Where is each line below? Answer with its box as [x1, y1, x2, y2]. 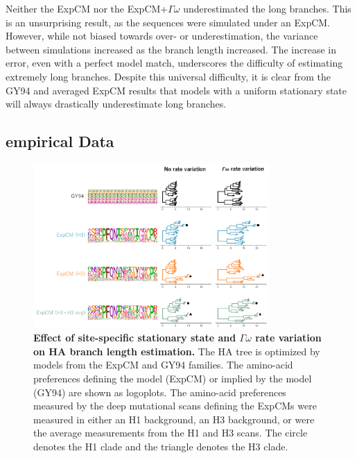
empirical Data [6, 130, 114, 152]
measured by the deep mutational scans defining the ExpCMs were [33, 398, 317, 413]
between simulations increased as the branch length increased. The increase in [6, 42, 336, 56]
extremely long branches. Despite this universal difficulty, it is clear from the [6, 69, 331, 83]
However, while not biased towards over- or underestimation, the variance [6, 28, 318, 43]
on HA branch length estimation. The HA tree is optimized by [33, 343, 320, 358]
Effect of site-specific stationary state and [33, 330, 236, 345]
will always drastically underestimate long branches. [6, 96, 227, 111]
